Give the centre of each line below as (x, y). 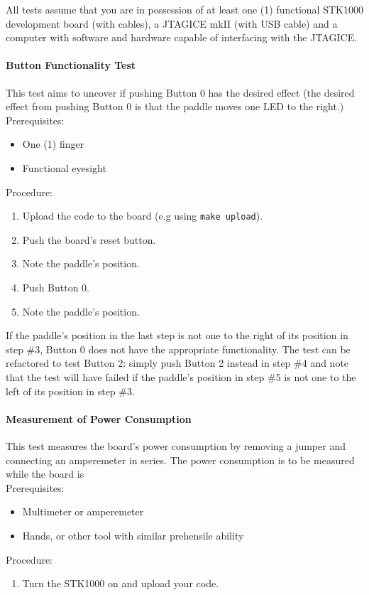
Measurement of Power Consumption (99, 418)
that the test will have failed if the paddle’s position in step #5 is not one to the (181, 376)
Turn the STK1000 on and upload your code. (121, 583)
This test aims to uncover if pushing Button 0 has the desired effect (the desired (180, 92)
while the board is (45, 474)
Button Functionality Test (71, 65)
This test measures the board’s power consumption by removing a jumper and (176, 445)
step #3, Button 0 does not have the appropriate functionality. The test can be (178, 349)
